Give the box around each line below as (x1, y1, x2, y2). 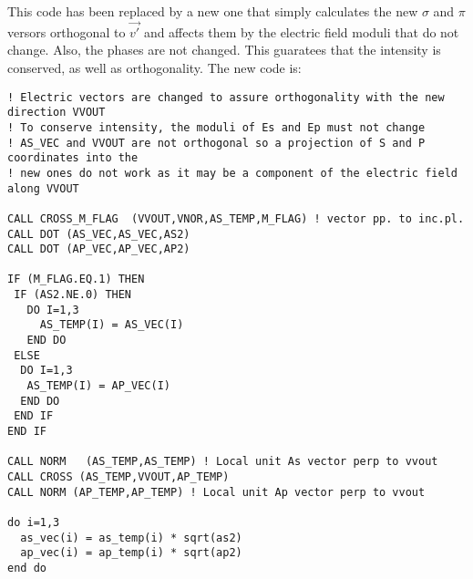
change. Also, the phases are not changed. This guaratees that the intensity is (7, 40, 441, 59)
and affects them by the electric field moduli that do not (143, 22, 459, 41)
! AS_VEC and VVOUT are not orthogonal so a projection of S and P (7, 136, 426, 150)
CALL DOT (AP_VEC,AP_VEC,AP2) (7, 243, 190, 256)
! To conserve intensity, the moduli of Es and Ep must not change (7, 120, 426, 134)
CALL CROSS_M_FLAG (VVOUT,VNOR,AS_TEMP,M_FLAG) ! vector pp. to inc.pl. (7, 212, 465, 225)
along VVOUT (7, 181, 79, 195)
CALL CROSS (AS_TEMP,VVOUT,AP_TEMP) (7, 470, 230, 483)
